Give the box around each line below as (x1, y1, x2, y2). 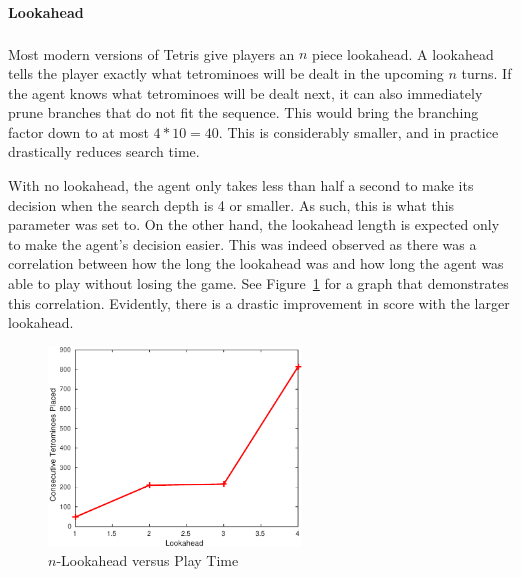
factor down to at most (8, 121, 149, 142)
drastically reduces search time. (8, 141, 200, 162)
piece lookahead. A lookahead (312, 43, 494, 64)
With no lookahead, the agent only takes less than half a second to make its (8, 175, 474, 196)
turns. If (461, 63, 512, 84)
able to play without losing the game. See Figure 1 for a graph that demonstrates (8, 272, 509, 293)
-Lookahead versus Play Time (56, 550, 239, 571)
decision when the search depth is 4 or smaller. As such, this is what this (8, 194, 455, 215)
